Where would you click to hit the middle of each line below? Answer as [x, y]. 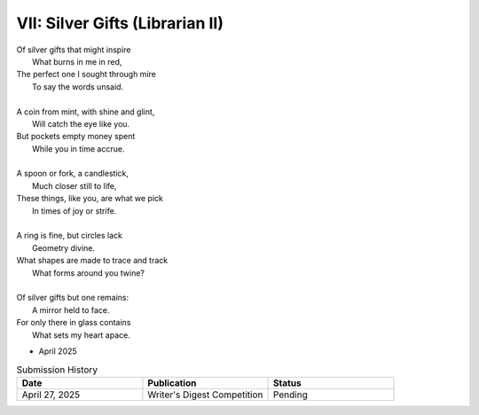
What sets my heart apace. [81, 335]
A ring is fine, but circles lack [70, 236]
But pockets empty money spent [76, 137]
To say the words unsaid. [78, 86]
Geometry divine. [63, 247]
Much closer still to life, [75, 185]
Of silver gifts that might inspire [74, 50]
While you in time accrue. [79, 149]
